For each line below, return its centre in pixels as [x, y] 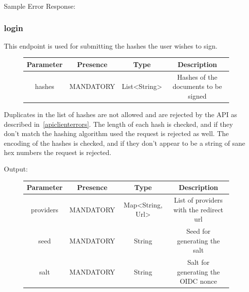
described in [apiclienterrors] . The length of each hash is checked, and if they [118, 124]
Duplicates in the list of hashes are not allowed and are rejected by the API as [121, 114]
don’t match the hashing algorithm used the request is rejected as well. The [116, 133]
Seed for [198, 231]
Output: [16, 169]
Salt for [198, 262]
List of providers [198, 199]
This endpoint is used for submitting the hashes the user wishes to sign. [111, 45]
